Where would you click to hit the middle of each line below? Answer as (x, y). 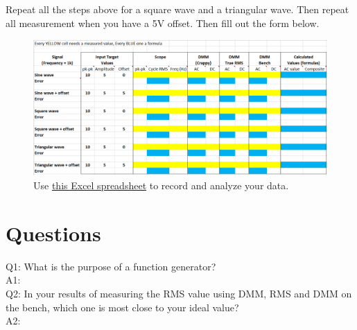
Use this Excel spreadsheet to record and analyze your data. (161, 185)
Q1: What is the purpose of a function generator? (111, 266)
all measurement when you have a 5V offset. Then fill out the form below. (163, 23)
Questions (53, 233)
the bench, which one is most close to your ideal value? (122, 307)
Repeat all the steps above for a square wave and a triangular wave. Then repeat (177, 9)
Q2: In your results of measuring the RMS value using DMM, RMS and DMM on (179, 293)
